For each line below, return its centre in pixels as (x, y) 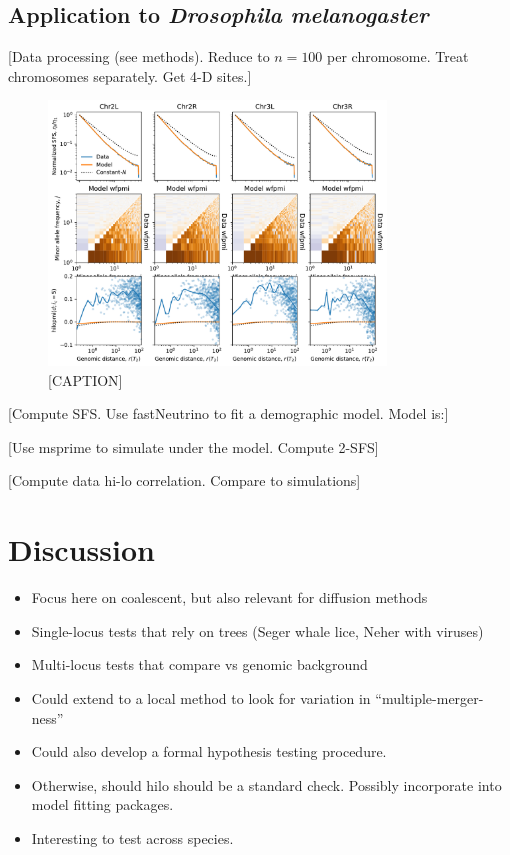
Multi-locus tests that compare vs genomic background (199, 664)
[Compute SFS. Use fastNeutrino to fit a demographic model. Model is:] (228, 413)
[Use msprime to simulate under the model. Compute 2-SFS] (193, 446)
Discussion (81, 549)
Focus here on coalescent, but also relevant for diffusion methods (229, 597)
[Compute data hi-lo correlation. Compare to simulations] (184, 480)
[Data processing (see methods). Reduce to (139, 56)
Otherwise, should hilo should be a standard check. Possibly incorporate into (266, 784)
